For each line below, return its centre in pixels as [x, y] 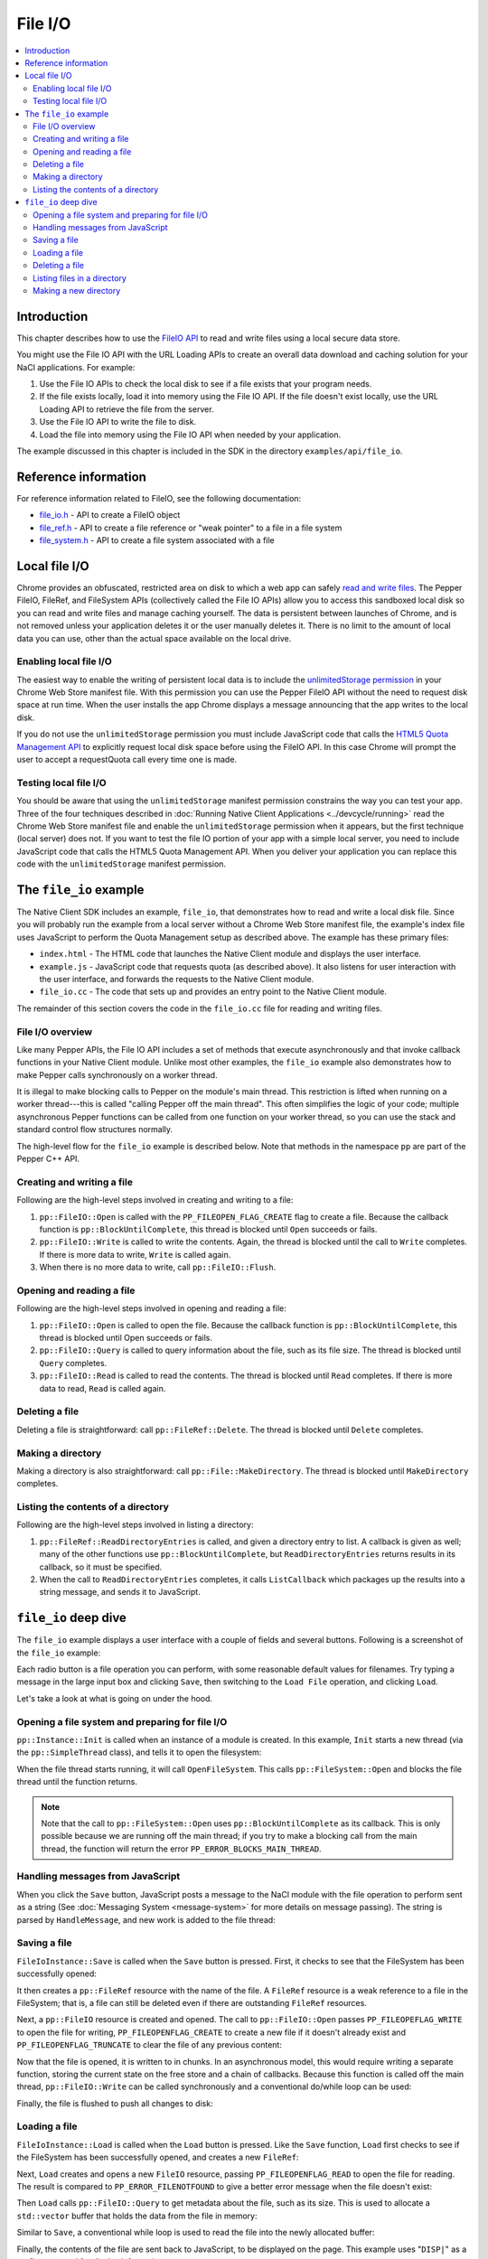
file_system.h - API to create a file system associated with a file [157, 540]
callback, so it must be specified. [101, 1567]
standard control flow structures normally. [95, 1129]
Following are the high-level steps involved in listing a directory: [135, 1525]
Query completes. [73, 1363]
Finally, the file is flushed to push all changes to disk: [115, 2103]
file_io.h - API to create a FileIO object [110, 515]
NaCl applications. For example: [76, 367]
